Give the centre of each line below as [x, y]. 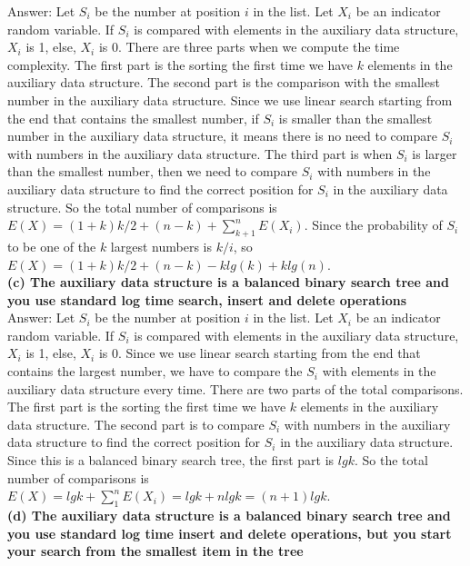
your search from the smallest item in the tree [155, 551]
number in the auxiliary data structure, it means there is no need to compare [222, 136]
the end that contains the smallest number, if [133, 118]
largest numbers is [161, 246]
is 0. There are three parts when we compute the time [249, 47]
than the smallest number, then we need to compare [153, 171]
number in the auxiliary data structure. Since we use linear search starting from [230, 99]
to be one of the [52, 246]
